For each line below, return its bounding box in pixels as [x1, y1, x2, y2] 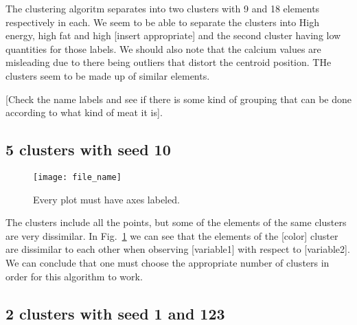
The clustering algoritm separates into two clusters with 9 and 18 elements [5, 1, 320, 15]
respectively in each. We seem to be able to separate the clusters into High [5, 14, 319, 29]
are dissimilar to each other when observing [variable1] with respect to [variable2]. [5, 242, 350, 256]
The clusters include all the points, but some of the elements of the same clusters [5, 215, 347, 229]
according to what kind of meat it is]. [5, 105, 163, 120]
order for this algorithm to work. [5, 269, 143, 283]
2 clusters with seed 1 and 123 [5, 302, 225, 324]
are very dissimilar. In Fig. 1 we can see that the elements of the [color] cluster [5, 228, 338, 243]
